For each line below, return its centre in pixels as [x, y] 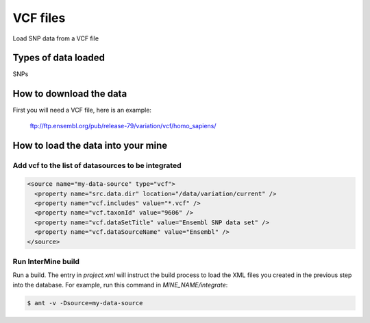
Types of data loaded [59, 58]
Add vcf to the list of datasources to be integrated [97, 165]
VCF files [39, 18]
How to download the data [70, 94]
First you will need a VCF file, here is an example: [82, 110]
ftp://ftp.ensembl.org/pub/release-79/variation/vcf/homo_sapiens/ [123, 125]
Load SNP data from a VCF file [56, 38]
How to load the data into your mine [90, 145]
